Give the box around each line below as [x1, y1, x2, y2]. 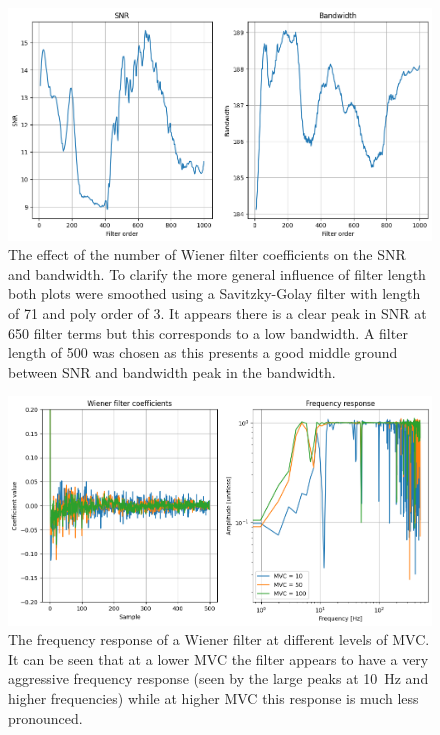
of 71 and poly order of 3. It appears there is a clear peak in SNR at [8, 303, 427, 323]
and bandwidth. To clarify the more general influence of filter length [8, 263, 426, 284]
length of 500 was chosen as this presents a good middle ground [8, 342, 398, 363]
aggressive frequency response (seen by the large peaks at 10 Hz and [8, 668, 429, 689]
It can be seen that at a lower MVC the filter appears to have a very [8, 648, 429, 669]
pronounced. [8, 707, 83, 728]
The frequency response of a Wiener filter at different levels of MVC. [8, 629, 430, 650]
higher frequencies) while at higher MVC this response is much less [8, 687, 419, 708]
